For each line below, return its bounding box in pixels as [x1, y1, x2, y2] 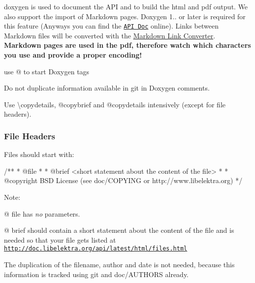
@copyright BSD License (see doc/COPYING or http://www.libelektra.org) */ [4, 175, 243, 186]
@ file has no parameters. [4, 208, 80, 219]
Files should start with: [4, 149, 74, 159]
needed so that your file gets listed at [4, 234, 116, 245]
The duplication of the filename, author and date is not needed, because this [4, 259, 235, 270]
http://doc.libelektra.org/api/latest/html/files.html [4, 245, 188, 252]
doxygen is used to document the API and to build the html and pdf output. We [4, 1, 248, 11]
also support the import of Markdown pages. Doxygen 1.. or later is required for [4, 11, 246, 21]
